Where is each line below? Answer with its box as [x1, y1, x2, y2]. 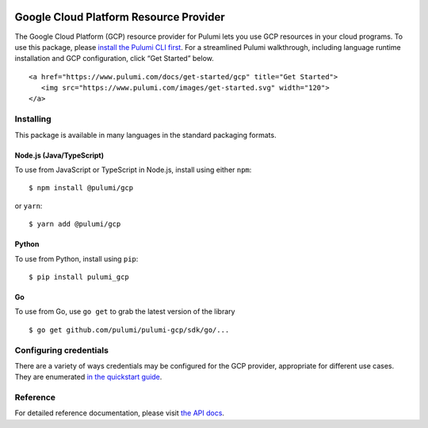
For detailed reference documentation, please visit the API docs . [14, 408, 225, 418]
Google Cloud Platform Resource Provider [14, 10, 225, 24]
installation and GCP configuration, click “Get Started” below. [14, 54, 214, 63]
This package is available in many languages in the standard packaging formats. [14, 130, 277, 139]
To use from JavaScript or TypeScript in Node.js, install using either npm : [14, 165, 252, 174]
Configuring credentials [14, 345, 109, 356]
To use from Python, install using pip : [14, 254, 139, 263]
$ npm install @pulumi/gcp [29, 183, 134, 193]
